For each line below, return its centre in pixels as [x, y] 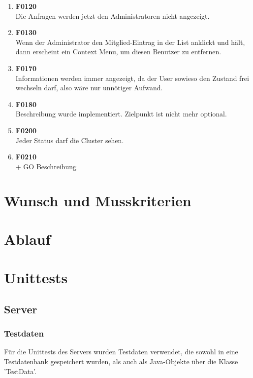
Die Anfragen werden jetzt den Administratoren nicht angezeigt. [112, 16]
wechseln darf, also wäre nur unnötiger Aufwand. [89, 88]
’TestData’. [20, 371]
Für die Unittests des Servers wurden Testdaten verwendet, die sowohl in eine [121, 352]
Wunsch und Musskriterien [98, 200]
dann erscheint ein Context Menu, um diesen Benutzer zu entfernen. [118, 52]
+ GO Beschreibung [46, 166]
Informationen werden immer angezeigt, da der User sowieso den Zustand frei [132, 78]
